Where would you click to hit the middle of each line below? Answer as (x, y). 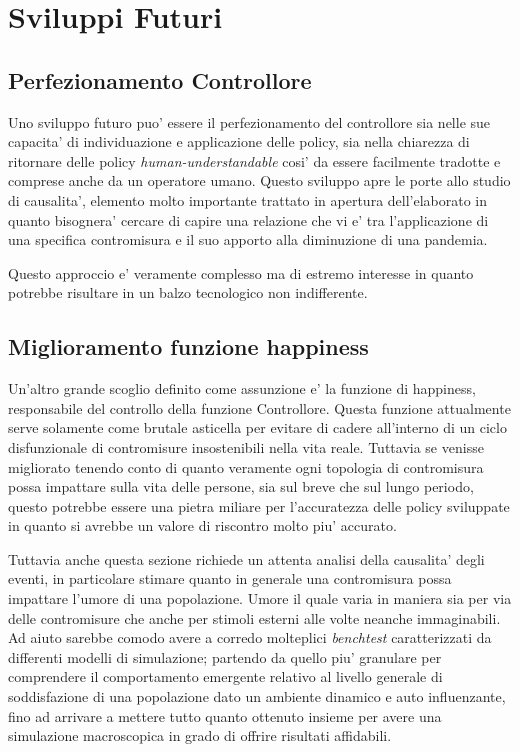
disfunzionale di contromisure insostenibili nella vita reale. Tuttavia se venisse (246, 446)
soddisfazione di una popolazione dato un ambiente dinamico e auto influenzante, (257, 696)
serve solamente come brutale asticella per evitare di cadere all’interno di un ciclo (257, 427)
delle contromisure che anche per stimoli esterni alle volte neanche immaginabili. (254, 617)
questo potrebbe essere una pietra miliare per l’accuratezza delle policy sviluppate (259, 505)
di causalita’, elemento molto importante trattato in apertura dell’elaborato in (248, 199)
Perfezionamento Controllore (160, 79)
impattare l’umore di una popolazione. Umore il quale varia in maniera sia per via (260, 598)
